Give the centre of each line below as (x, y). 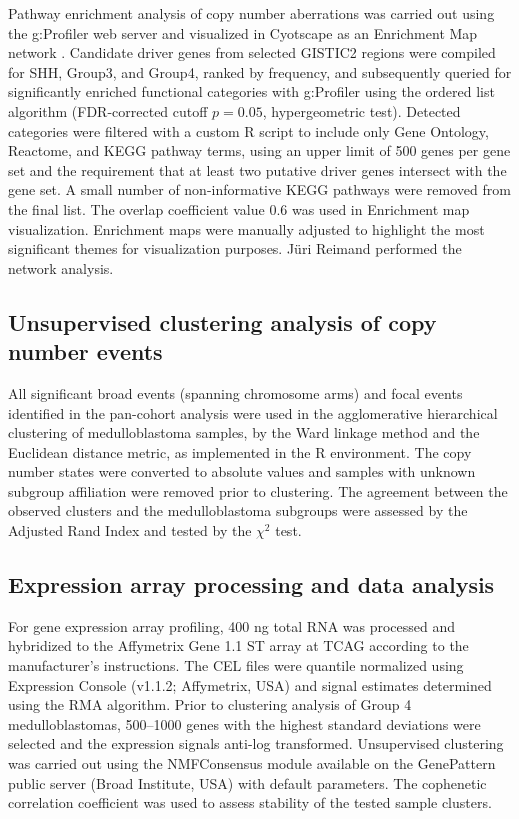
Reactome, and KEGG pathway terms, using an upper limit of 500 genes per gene (259, 150)
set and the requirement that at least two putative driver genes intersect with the (257, 169)
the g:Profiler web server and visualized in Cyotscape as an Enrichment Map (243, 32)
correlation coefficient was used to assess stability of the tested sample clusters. (250, 802)
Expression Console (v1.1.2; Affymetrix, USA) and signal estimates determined (250, 684)
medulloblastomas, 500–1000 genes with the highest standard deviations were (244, 723)
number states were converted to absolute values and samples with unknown (242, 471)
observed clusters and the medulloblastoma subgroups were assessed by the (238, 510)
